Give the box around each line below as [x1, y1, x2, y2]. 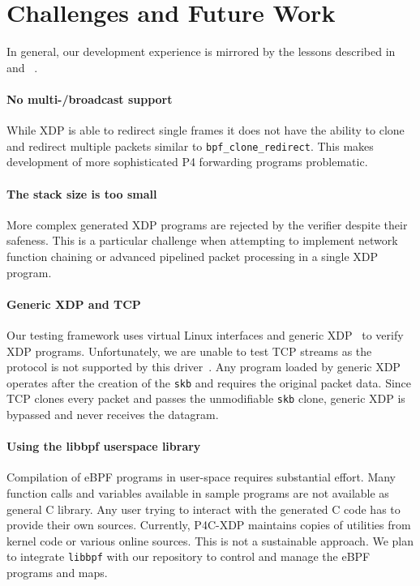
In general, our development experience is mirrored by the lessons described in [6, 43, 396, 60]
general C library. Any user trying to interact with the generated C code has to [6, 500, 401, 517]
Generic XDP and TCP [6, 295, 141, 312]
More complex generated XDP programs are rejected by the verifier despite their [6, 216, 408, 233]
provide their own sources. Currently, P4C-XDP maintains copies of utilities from [6, 516, 411, 533]
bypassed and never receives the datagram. [6, 406, 219, 423]
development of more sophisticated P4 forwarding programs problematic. [6, 153, 368, 170]
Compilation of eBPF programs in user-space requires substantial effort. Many [6, 468, 396, 485]
